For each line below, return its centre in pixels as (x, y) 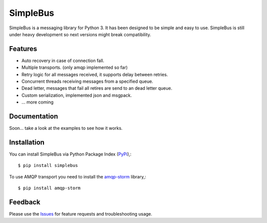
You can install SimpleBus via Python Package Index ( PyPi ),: (70, 154)
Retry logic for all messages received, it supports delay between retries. (95, 74)
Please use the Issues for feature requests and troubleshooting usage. (81, 214)
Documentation (34, 116)
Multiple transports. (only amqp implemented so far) (75, 67)
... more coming (38, 102)
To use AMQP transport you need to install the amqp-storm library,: (78, 176)
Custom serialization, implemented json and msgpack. (77, 95)
